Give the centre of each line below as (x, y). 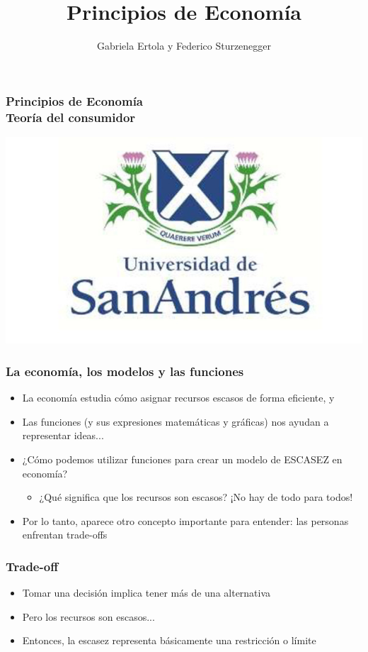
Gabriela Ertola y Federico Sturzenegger (184, 46)
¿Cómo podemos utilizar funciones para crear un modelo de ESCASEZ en (182, 459)
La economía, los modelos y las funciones (125, 371)
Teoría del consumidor (71, 117)
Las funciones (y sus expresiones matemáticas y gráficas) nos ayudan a (176, 421)
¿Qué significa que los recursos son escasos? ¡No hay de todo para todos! (196, 497)
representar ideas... (63, 435)
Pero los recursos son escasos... (88, 616)
